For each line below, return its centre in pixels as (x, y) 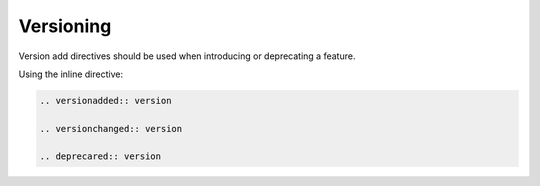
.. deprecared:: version (100, 156)
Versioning (65, 26)
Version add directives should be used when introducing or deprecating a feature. (187, 56)
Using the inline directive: (71, 74)
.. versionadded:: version (105, 100)
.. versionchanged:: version (111, 128)
